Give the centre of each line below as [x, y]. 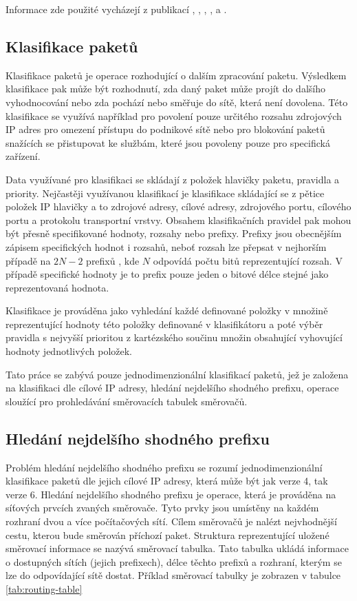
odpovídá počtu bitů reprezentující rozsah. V [248, 260]
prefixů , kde [113, 260]
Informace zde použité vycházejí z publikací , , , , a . [116, 9]
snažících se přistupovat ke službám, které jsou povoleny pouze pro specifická [168, 142]
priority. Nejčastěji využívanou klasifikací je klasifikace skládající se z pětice [165, 193]
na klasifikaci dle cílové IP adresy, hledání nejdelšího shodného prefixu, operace [172, 388]
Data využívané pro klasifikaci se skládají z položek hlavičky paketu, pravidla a [173, 179]
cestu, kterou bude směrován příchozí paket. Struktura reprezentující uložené [167, 534]
